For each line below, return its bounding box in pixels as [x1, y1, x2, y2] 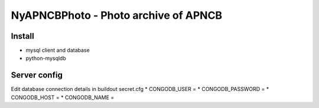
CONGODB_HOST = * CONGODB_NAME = [11, 94, 115, 101]
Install [11, 31, 35, 41]
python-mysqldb [25, 55, 66, 62]
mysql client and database [25, 47, 90, 54]
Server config [11, 70, 63, 80]
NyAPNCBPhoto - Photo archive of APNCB [11, 9, 223, 22]
